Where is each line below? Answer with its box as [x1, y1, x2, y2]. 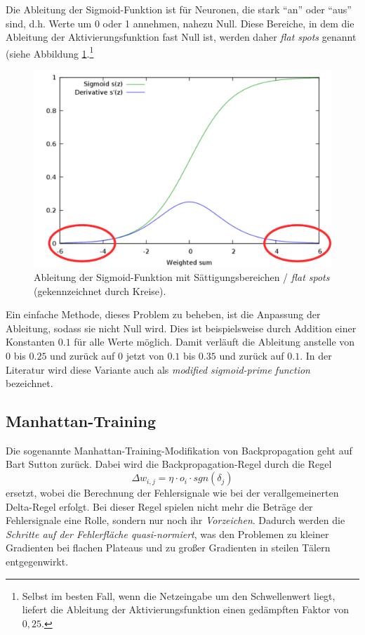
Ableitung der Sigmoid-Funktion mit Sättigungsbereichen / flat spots [34, 269, 330, 284]
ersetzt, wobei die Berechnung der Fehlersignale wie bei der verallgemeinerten [6, 485, 339, 500]
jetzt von [126, 348, 164, 362]
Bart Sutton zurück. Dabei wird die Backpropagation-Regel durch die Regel [6, 457, 332, 471]
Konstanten [6, 334, 55, 349]
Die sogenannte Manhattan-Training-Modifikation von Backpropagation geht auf [6, 443, 352, 457]
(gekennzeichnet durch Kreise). [34, 283, 166, 298]
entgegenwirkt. [6, 554, 69, 569]
